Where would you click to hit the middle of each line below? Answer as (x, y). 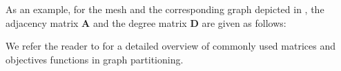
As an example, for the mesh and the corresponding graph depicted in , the (165, 9)
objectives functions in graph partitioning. (95, 59)
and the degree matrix (140, 22)
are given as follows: (244, 22)
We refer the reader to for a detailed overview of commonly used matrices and (170, 46)
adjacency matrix (42, 22)
